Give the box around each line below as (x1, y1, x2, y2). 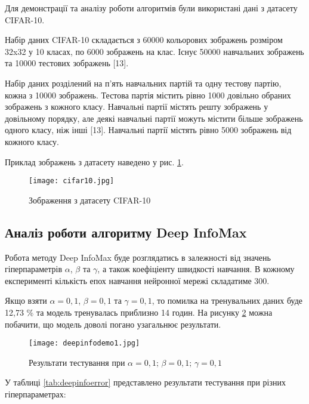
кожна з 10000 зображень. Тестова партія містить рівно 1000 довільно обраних (5, 88, 291, 101)
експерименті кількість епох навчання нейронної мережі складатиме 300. (5, 274, 270, 286)
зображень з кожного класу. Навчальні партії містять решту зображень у (5, 100, 268, 113)
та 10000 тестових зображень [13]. (5, 57, 129, 69)
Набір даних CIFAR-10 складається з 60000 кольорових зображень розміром (5, 33, 283, 46)
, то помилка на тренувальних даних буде (152, 294, 303, 307)
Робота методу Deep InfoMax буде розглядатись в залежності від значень (5, 251, 271, 263)
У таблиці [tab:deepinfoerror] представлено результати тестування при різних (5, 376, 286, 388)
